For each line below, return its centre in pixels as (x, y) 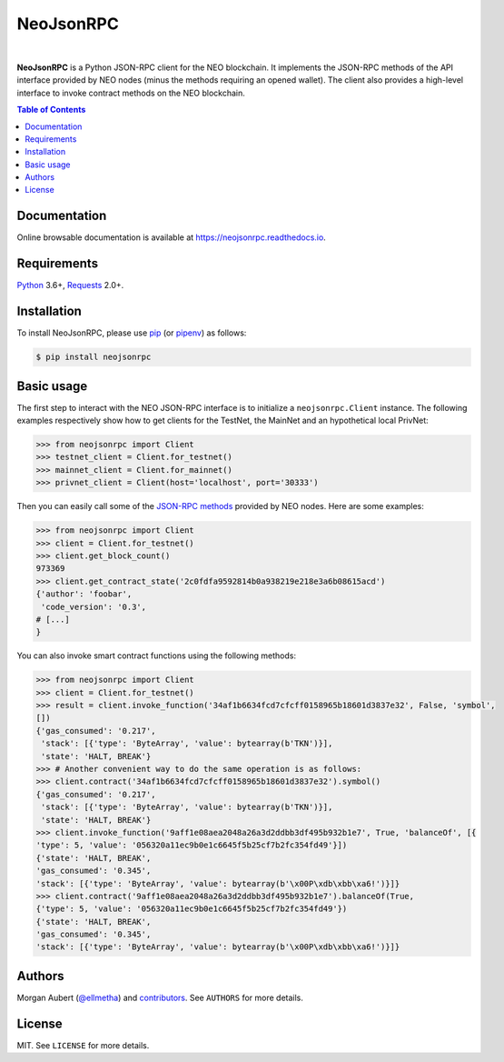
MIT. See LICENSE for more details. (83, 1045)
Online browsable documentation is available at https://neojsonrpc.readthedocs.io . (171, 237)
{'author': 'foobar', (84, 594)
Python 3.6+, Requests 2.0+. (70, 286)
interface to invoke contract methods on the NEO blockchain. (131, 93)
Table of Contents (51, 110)
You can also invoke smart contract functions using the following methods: (157, 656)
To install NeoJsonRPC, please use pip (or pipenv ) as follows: (132, 333)
